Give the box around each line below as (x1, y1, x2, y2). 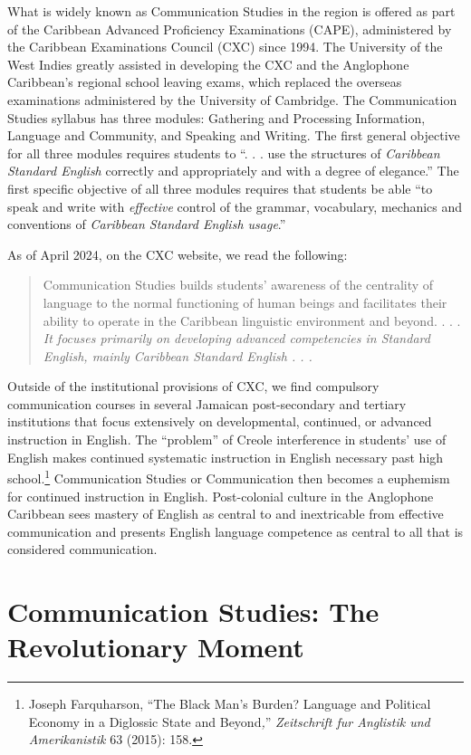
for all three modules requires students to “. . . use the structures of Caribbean (7, 143, 440, 162)
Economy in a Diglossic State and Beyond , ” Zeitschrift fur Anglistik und (28, 712, 430, 731)
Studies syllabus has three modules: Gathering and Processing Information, (7, 108, 426, 127)
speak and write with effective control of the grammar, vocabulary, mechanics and (7, 196, 463, 215)
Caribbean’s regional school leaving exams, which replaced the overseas (7, 72, 402, 91)
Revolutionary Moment (7, 628, 304, 665)
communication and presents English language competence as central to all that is (7, 521, 464, 540)
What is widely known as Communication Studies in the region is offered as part (7, 2, 456, 20)
